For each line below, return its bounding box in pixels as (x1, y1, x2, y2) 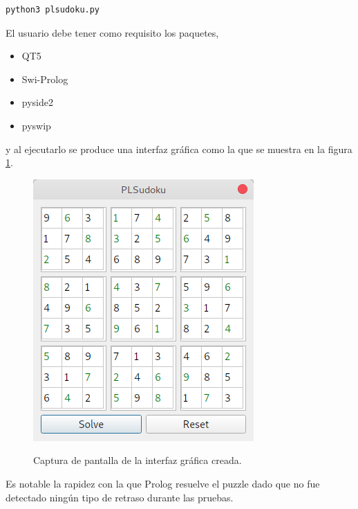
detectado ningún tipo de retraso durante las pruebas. (6, 490, 234, 504)
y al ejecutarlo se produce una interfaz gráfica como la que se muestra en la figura (6, 141, 352, 156)
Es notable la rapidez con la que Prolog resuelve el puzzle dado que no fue (6, 476, 320, 490)
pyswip (21, 118, 51, 132)
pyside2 (21, 95, 53, 109)
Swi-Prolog (21, 71, 68, 86)
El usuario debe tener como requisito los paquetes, (6, 25, 219, 39)
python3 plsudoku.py (6, 5, 100, 15)
